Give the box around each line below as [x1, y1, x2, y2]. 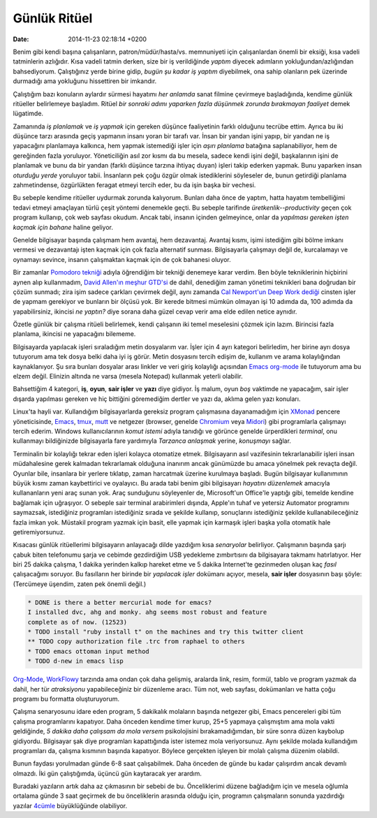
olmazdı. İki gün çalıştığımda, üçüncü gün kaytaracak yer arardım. [13, 769, 202, 777]
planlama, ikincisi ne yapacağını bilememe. [13, 330, 136, 338]
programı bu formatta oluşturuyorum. [13, 694, 120, 703]
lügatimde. [13, 109, 44, 118]
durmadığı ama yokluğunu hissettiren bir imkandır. [13, 77, 157, 85]
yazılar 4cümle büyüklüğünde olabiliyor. [13, 801, 128, 810]
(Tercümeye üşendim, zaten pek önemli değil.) [13, 580, 147, 588]
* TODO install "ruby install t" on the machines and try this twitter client [27, 628, 304, 636]
